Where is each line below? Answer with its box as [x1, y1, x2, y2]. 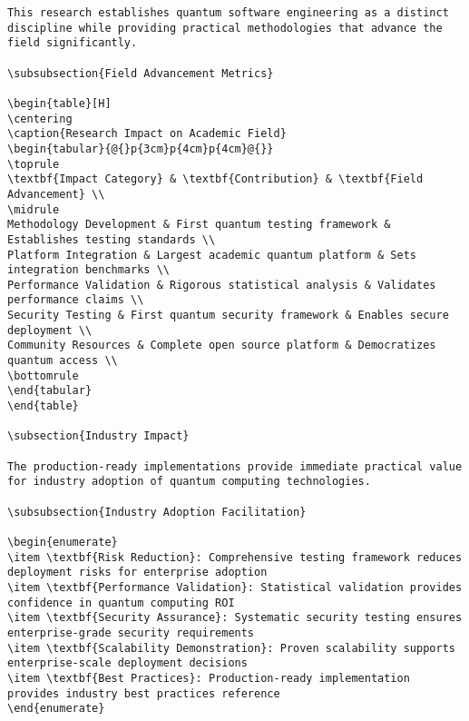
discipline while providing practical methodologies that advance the [7, 21, 443, 35]
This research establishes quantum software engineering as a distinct [7, 6, 449, 19]
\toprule [7, 157, 60, 171]
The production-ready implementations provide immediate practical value [7, 459, 463, 473]
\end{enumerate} [7, 702, 105, 716]
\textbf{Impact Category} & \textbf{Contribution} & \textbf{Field [7, 173, 424, 186]
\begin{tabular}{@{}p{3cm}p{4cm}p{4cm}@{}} [7, 142, 274, 155]
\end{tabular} [7, 384, 93, 398]
